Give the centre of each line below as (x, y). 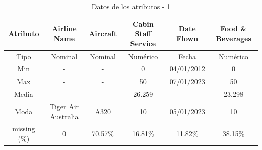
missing (24, 129)
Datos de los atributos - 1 (131, 6)
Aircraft (103, 33)
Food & (234, 28)
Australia (64, 116)
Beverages (234, 38)
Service (143, 43)
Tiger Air (64, 106)
